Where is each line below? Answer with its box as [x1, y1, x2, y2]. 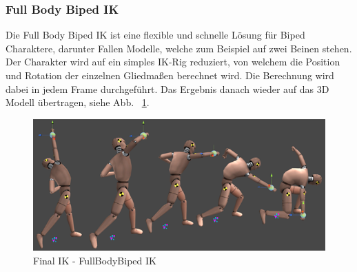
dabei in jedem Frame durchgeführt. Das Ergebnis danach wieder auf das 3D [6, 81, 329, 96]
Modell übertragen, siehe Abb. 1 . [6, 95, 150, 109]
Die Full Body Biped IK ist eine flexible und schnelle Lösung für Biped [6, 28, 305, 42]
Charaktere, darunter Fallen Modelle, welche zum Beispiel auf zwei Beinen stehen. [6, 41, 352, 55]
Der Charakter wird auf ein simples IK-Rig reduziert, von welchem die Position [6, 54, 340, 69]
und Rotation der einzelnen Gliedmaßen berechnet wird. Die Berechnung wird [6, 68, 334, 82]
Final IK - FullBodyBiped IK [33, 253, 156, 267]
